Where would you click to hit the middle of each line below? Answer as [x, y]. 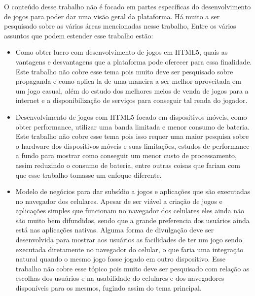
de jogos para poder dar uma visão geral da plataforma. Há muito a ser [112, 16]
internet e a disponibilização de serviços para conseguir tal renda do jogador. [131, 100]
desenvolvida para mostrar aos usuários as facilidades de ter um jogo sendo [129, 240]
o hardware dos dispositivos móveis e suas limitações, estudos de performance [132, 146]
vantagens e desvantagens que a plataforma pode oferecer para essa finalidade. [134, 61]
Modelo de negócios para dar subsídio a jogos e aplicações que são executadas [133, 191]
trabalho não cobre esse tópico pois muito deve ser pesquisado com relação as [132, 268]
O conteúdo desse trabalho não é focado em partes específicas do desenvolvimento [127, 6]
